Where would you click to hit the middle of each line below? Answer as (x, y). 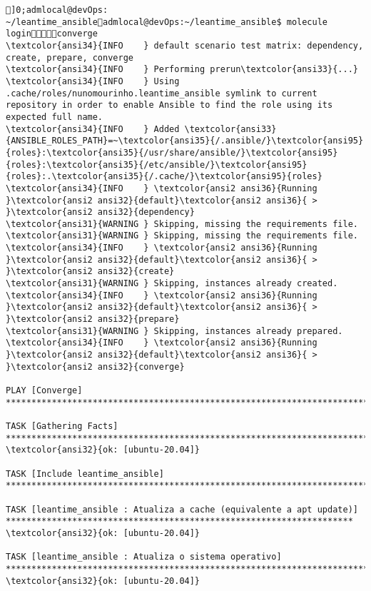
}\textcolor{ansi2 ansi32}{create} (90, 272)
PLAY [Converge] (44, 390)
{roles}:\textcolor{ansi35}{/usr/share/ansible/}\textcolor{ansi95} (172, 152)
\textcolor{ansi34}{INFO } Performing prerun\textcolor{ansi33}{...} (182, 70)
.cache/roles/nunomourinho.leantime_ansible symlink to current (162, 93)
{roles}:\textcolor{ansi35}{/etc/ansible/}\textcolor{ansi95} (157, 165)
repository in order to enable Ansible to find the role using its (169, 105)
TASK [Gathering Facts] (62, 426)
